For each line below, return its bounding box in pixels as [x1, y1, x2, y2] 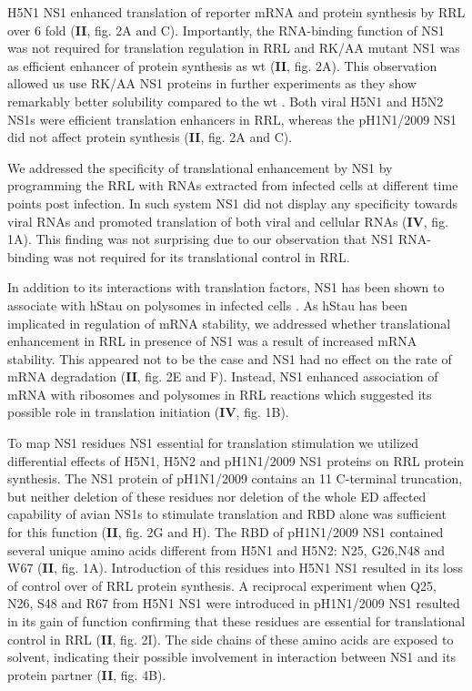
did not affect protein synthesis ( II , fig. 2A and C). [7, 127, 293, 147]
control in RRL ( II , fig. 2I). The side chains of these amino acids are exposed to [7, 629, 454, 648]
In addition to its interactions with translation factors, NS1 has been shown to [7, 278, 445, 297]
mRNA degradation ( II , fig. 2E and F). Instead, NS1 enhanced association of [7, 367, 438, 386]
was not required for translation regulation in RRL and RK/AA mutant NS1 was [7, 38, 460, 57]
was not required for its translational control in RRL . [53, 247, 350, 266]
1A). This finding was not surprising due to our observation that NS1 [7, 229, 395, 249]
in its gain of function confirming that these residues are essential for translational [7, 612, 466, 630]
